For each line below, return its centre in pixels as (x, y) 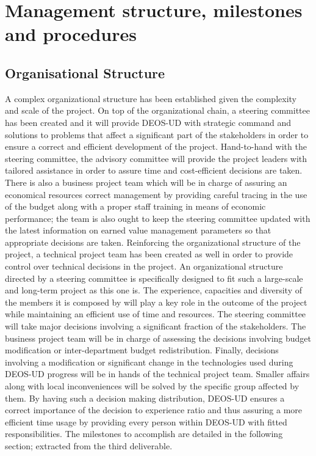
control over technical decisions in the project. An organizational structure (144, 266)
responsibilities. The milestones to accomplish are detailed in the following (144, 434)
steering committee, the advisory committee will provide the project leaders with (156, 158)
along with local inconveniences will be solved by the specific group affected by (152, 386)
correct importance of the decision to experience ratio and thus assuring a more (154, 410)
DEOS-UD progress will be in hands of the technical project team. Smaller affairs (157, 374)
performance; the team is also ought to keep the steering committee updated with (158, 218)
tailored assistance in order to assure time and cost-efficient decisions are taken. (154, 170)
